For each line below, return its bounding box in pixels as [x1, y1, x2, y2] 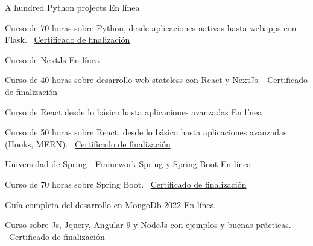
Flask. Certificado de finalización [5, 33, 130, 46]
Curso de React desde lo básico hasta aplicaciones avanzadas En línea [5, 105, 262, 118]
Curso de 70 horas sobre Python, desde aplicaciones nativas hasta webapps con [5, 21, 297, 34]
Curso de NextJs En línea [5, 53, 100, 66]
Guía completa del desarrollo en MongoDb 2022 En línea [5, 198, 215, 211]
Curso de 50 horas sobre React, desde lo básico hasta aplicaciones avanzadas [5, 126, 287, 138]
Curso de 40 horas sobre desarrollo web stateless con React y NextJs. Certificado [5, 73, 308, 86]
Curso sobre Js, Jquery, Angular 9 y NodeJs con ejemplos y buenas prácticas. [5, 218, 291, 231]
